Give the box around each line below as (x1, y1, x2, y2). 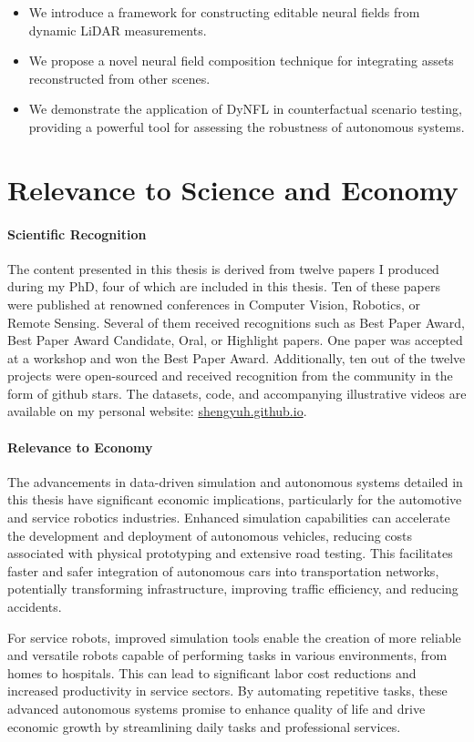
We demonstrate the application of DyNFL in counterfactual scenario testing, (28, 99, 462, 118)
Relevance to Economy (7, 437, 153, 456)
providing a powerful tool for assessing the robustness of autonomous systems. (28, 117, 465, 136)
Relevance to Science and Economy (7, 170, 459, 208)
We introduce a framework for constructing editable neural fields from (28, 3, 420, 21)
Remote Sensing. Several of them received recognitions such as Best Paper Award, (7, 312, 465, 331)
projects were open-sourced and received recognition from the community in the (7, 366, 453, 385)
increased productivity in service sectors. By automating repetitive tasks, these (7, 681, 448, 700)
